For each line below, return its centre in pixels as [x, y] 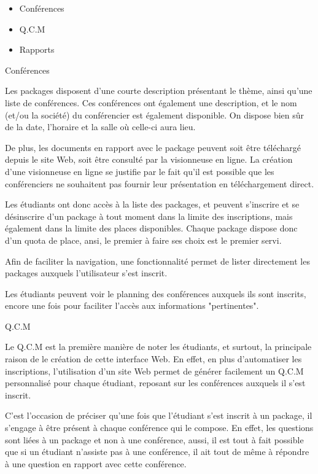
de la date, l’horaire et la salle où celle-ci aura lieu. [100, 127]
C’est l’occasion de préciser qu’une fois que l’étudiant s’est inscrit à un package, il [159, 415]
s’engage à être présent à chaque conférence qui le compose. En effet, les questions [159, 428]
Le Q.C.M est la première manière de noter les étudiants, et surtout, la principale [158, 347]
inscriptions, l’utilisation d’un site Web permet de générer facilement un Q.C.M [154, 371]
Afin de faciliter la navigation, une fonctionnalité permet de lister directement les [157, 261]
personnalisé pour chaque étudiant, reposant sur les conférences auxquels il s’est [155, 383]
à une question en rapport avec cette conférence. [96, 463]
